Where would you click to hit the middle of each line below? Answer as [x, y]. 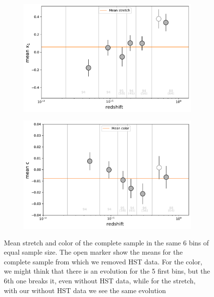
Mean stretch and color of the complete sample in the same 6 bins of [107, 242]
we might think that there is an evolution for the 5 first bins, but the [107, 271]
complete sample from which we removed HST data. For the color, [103, 261]
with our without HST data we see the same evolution [85, 290]
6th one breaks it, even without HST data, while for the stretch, [100, 280]
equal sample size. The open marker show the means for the [93, 252]
